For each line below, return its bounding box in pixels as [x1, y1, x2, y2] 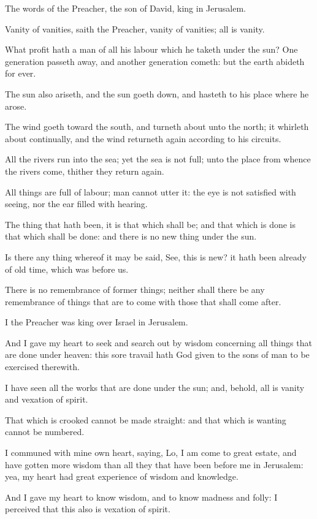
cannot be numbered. [5, 425, 85, 438]
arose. [5, 99, 27, 112]
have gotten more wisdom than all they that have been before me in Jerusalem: [5, 458, 304, 471]
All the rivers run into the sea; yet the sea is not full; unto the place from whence [5, 153, 311, 165]
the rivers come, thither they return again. [5, 164, 164, 177]
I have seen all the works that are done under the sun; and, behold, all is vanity [5, 381, 305, 393]
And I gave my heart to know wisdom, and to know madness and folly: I [5, 490, 278, 503]
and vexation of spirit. [5, 393, 88, 406]
